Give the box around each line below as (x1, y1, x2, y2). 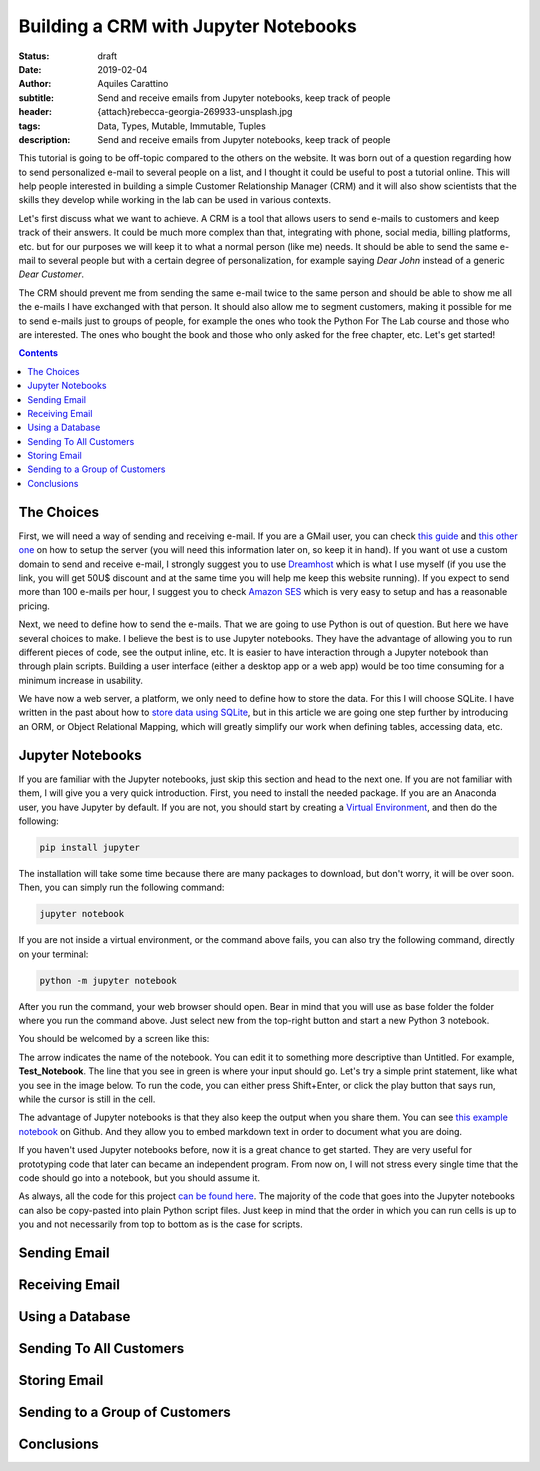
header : (18, 106, 52, 118)
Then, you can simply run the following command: (18, 881, 225, 894)
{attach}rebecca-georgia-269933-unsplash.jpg (97, 106, 293, 118)
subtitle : (18, 91, 55, 104)
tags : (18, 120, 41, 132)
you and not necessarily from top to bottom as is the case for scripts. (18, 1218, 304, 1230)
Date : (18, 63, 42, 75)
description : (18, 133, 71, 145)
